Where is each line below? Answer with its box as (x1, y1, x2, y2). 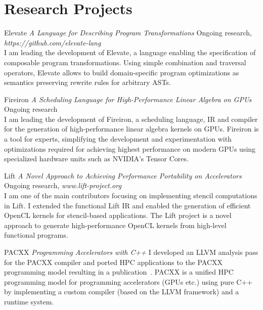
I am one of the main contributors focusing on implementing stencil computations (4, 190, 257, 201)
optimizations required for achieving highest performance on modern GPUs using (4, 143, 256, 154)
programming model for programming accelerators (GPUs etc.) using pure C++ (4, 276, 253, 287)
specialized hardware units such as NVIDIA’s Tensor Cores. (4, 153, 189, 164)
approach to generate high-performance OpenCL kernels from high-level (4, 219, 227, 230)
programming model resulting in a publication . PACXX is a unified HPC (4, 267, 234, 277)
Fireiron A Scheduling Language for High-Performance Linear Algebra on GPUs (4, 94, 252, 104)
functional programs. (4, 230, 68, 240)
